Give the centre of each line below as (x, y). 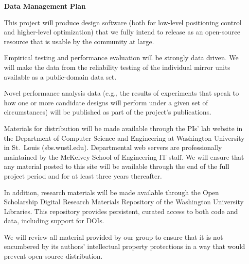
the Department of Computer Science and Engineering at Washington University (124, 138)
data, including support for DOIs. (54, 221)
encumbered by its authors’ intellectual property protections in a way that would (124, 246)
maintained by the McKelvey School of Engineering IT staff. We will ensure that (124, 157)
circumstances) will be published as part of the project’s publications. (108, 112)
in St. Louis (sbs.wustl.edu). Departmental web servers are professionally (113, 147)
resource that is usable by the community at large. (79, 41)
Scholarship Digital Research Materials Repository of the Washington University (124, 202)
